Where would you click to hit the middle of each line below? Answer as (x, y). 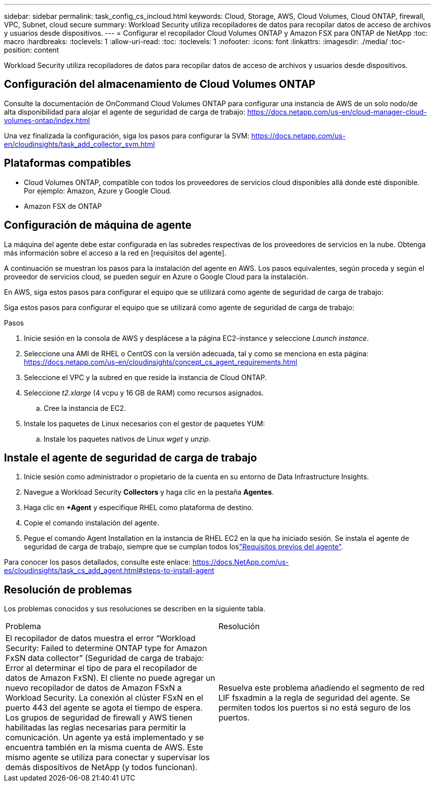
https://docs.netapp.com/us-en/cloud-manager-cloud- (337, 112)
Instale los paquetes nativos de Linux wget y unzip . (127, 439)
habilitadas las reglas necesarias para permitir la (96, 728)
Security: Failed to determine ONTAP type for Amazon (106, 648)
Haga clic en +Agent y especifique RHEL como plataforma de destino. (139, 508)
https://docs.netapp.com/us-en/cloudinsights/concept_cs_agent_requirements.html (161, 362)
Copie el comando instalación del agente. (92, 523)
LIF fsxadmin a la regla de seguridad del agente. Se (314, 698)
